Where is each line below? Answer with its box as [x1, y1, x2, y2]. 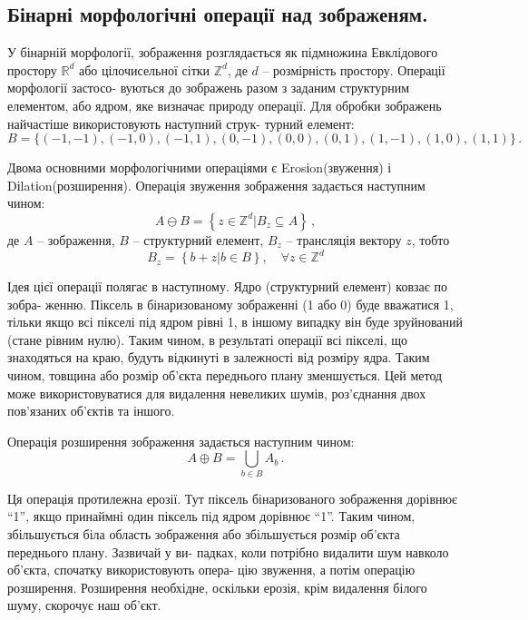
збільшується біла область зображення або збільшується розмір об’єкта [7, 524, 400, 543]
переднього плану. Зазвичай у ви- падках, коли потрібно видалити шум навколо [7, 542, 449, 561]
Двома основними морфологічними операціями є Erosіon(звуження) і [7, 158, 392, 177]
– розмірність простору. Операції [262, 60, 445, 79]
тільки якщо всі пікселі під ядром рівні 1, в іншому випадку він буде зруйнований [7, 312, 464, 331]
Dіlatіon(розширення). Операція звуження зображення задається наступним [7, 175, 425, 194]
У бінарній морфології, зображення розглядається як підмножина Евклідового [7, 43, 438, 62]
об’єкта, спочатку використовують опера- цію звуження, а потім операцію [7, 560, 416, 579]
